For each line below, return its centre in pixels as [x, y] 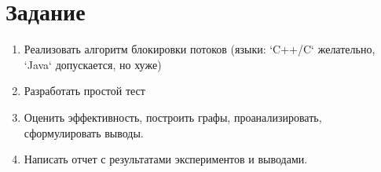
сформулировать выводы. [84, 132]
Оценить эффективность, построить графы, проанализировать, [173, 117]
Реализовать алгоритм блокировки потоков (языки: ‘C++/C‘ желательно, [200, 49]
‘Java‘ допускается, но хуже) [93, 64]
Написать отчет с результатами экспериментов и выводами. [166, 159]
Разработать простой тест [84, 91]
